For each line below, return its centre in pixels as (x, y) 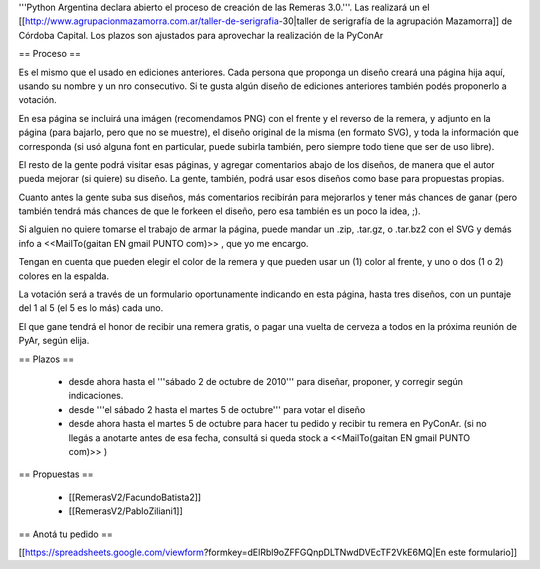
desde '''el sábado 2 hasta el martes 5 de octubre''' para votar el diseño (217, 409)
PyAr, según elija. (54, 341)
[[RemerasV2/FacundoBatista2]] (135, 497)
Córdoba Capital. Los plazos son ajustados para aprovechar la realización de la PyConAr (201, 35)
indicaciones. (96, 396)
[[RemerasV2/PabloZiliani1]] (126, 511)
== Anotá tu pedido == (66, 534)
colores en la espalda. (64, 276)
